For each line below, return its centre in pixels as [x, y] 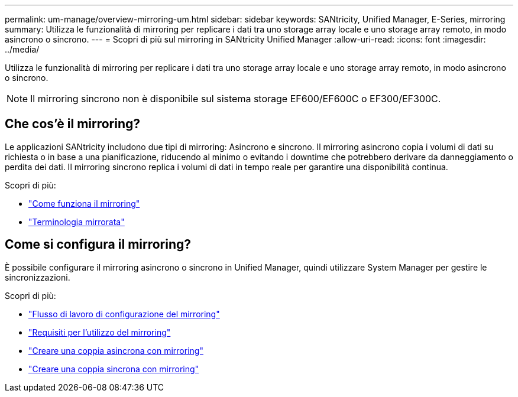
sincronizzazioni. [38, 277]
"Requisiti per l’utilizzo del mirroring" [100, 332]
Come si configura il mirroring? [98, 245]
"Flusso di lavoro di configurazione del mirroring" [124, 314]
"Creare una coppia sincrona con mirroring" [114, 369]
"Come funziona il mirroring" [84, 203]
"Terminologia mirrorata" [77, 222]
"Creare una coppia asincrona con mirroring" [116, 350]
